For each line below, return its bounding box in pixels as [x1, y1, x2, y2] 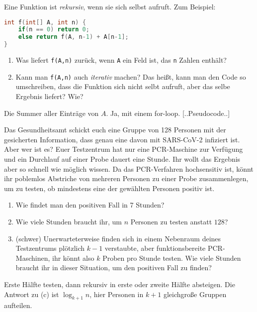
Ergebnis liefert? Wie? [15, 91, 84, 101]
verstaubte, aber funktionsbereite [104, 243, 206, 253]
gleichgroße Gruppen [163, 289, 227, 299]
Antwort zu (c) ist [4, 289, 59, 299]
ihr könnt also [52, 252, 94, 263]
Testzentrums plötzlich [15, 243, 85, 253]
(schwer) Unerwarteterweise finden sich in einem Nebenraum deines [15, 233, 221, 243]
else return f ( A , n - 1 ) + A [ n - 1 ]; [18, 33, 129, 41]
